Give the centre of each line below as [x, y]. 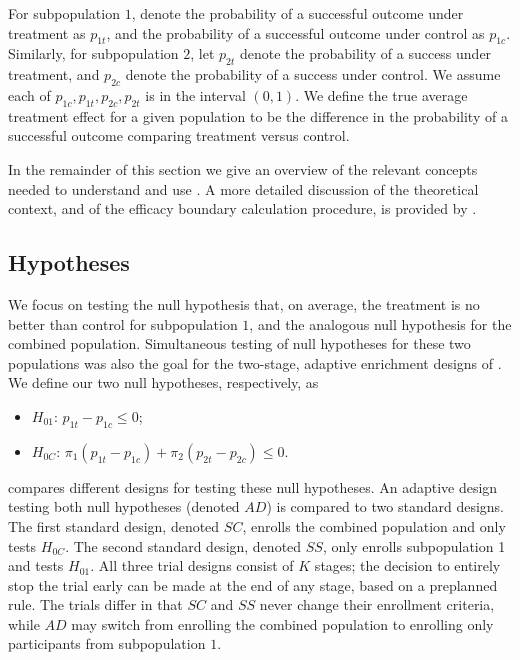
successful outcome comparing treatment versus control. [179, 135]
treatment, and [54, 74]
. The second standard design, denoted [183, 545]
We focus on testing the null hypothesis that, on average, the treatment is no [244, 303]
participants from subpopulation [107, 643]
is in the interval [195, 94]
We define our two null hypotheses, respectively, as [163, 382]
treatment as [47, 32]
